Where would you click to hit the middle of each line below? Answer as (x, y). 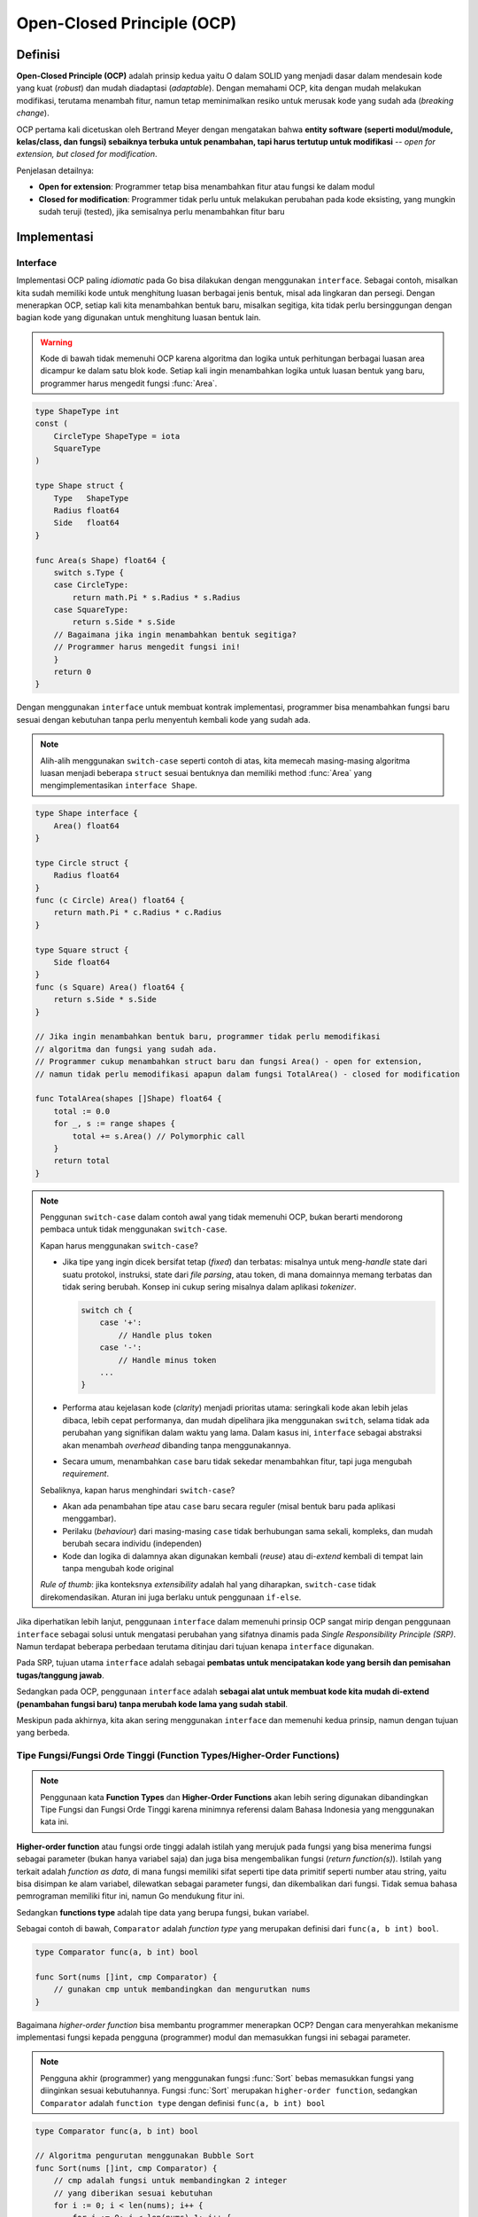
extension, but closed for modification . (87, 154)
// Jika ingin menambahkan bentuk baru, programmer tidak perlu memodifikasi (208, 1037)
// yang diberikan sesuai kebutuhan (133, 2193)
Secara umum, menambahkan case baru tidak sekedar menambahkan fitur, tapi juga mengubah (237, 1461)
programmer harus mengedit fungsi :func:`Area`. (129, 383)
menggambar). (89, 1519)
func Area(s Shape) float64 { (100, 560)
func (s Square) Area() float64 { (110, 987)
